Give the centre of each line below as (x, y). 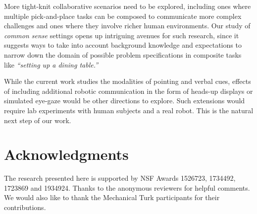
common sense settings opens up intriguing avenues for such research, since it (122, 35)
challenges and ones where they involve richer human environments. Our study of (127, 26)
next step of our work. (38, 120)
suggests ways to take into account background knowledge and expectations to (123, 45)
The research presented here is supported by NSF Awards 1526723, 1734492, (120, 178)
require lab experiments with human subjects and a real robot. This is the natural (129, 110)
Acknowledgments (66, 154)
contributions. (25, 207)
